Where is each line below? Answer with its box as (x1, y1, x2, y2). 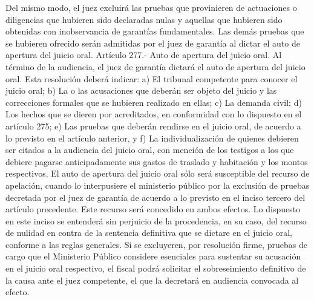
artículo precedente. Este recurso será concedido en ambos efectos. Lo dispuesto (5, 203, 301, 215)
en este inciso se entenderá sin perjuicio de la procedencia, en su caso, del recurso (5, 214, 307, 227)
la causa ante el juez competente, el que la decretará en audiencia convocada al (5, 273, 299, 286)
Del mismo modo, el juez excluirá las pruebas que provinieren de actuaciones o (5, 1, 297, 13)
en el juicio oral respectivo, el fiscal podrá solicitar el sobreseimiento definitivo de (5, 262, 306, 275)
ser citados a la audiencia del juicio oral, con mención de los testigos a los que (5, 143, 294, 156)
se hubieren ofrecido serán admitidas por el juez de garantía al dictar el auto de (5, 36, 300, 49)
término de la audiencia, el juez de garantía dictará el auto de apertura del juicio (5, 60, 306, 73)
